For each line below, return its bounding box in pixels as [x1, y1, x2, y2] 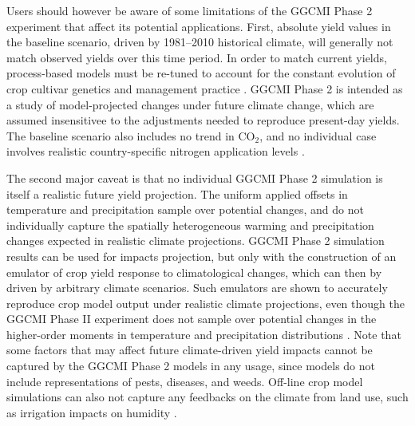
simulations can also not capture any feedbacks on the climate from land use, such [6, 389, 409, 405]
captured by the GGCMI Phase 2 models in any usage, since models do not [6, 357, 376, 374]
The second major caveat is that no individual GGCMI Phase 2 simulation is [6, 169, 383, 186]
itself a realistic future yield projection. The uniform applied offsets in [6, 185, 348, 202]
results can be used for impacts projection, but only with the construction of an [6, 247, 397, 264]
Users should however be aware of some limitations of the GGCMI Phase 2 [6, 2, 373, 18]
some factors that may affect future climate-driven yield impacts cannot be [6, 341, 373, 358]
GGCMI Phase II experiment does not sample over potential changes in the [6, 310, 377, 327]
